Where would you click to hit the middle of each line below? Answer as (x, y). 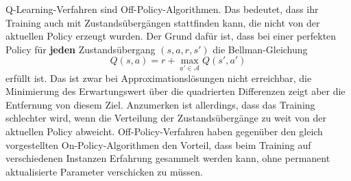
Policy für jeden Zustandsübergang (81, 49)
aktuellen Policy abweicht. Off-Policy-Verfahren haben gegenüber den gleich (164, 131)
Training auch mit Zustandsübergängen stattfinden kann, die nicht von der (163, 22)
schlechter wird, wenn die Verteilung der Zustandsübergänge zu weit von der (166, 118)
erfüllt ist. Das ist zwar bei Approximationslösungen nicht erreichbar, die (159, 78)
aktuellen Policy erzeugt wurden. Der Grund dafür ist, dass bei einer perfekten (171, 36)
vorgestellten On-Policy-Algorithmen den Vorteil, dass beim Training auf (158, 144)
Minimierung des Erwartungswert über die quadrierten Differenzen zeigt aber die (175, 91)
